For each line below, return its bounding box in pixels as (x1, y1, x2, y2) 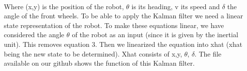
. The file (194, 48, 222, 58)
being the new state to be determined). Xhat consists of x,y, (4, 48, 182, 58)
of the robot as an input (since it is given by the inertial (72, 29, 238, 40)
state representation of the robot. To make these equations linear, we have (4, 20, 224, 30)
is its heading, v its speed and (131, 1, 220, 11)
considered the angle (4, 29, 64, 40)
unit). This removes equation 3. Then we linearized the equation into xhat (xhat (4, 39, 243, 49)
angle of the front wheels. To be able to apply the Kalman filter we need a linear (4, 11, 243, 21)
